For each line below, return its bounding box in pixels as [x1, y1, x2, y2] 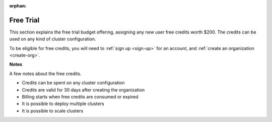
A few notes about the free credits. [9, 70, 82, 76]
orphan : [9, 3, 27, 8]
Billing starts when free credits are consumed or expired [22, 94, 139, 100]
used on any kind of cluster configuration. [9, 36, 96, 42]
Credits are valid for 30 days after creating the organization [22, 86, 145, 92]
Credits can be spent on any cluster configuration [22, 80, 125, 86]
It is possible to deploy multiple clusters [22, 100, 104, 107]
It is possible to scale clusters [22, 107, 84, 113]
